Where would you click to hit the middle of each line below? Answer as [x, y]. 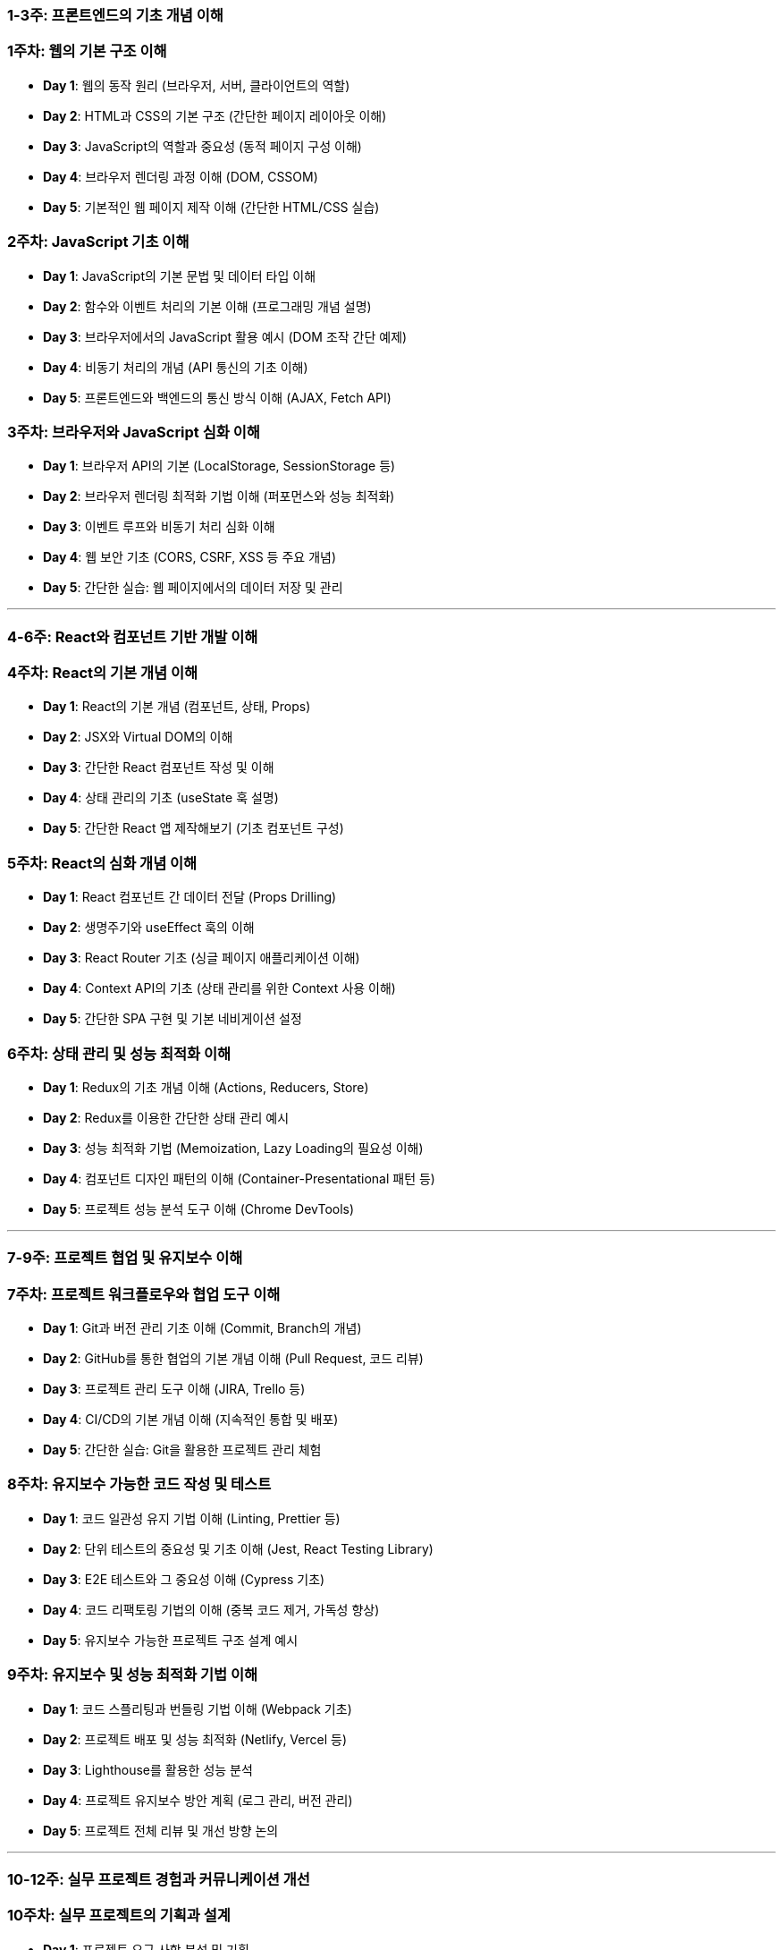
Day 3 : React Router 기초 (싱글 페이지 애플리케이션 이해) [202, 958]
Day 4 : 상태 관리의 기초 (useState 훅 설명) [161, 798]
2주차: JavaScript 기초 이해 [98, 242]
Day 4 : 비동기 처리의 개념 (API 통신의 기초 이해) [176, 367]
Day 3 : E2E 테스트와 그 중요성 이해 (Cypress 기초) [184, 1579]
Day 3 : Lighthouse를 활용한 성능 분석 [148, 1769]
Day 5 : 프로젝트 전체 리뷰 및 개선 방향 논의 [161, 1830]
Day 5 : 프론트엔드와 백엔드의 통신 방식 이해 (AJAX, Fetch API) [217, 397]
